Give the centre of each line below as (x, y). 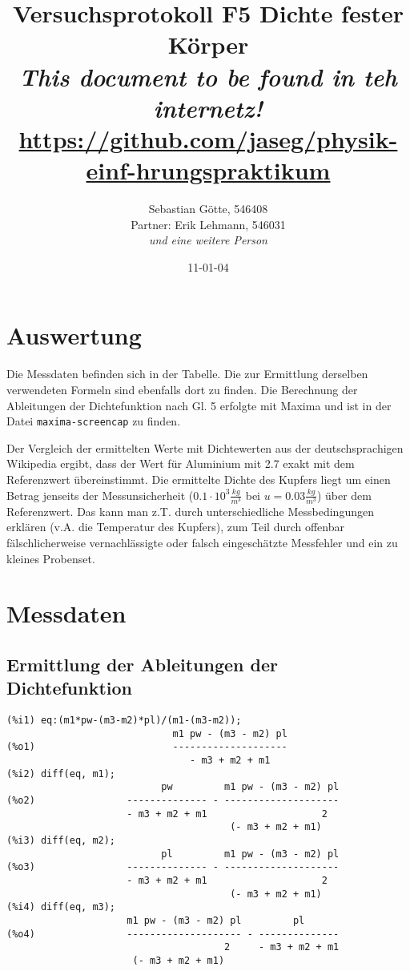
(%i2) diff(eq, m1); (61, 774)
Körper (208, 44)
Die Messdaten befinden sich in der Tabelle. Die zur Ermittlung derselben (187, 374)
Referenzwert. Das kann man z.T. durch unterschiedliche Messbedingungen (190, 511)
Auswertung (74, 335)
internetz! (208, 107)
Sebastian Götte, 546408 (208, 209)
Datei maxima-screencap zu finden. (94, 421)
